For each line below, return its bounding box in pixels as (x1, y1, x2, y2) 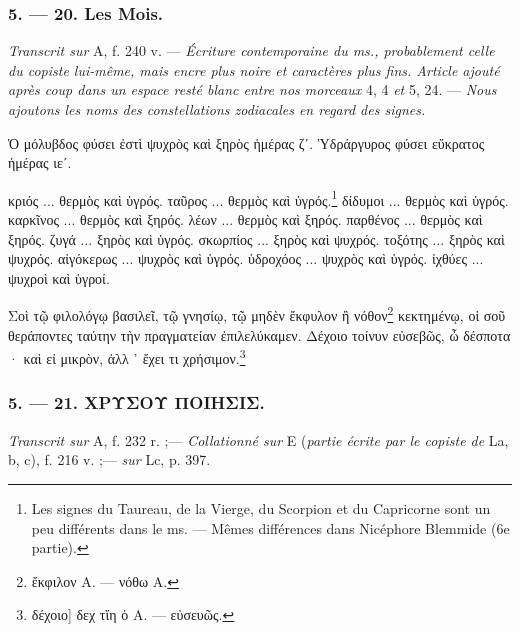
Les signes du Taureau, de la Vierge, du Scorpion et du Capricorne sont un (31, 497, 491, 518)
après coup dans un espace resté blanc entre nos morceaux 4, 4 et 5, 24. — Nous (8, 79, 497, 100)
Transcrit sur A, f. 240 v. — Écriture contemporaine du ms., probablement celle (8, 40, 495, 61)
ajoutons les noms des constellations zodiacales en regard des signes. (8, 99, 426, 119)
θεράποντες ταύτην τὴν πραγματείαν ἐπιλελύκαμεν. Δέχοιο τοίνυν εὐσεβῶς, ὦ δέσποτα (8, 324, 511, 345)
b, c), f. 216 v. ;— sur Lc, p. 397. (8, 449, 211, 470)
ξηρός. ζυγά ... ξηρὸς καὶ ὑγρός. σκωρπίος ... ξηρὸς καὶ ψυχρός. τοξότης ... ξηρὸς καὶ (8, 228, 505, 249)
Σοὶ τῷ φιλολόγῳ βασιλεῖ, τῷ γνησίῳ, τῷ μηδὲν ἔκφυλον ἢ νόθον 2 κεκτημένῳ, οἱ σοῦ (8, 302, 506, 326)
